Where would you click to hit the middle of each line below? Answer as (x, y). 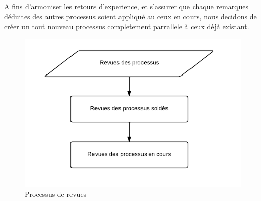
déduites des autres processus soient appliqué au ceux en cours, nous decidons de (130, 16)
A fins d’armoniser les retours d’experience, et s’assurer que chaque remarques (126, 6)
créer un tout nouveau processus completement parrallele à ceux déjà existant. (127, 26)
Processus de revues (56, 194)
